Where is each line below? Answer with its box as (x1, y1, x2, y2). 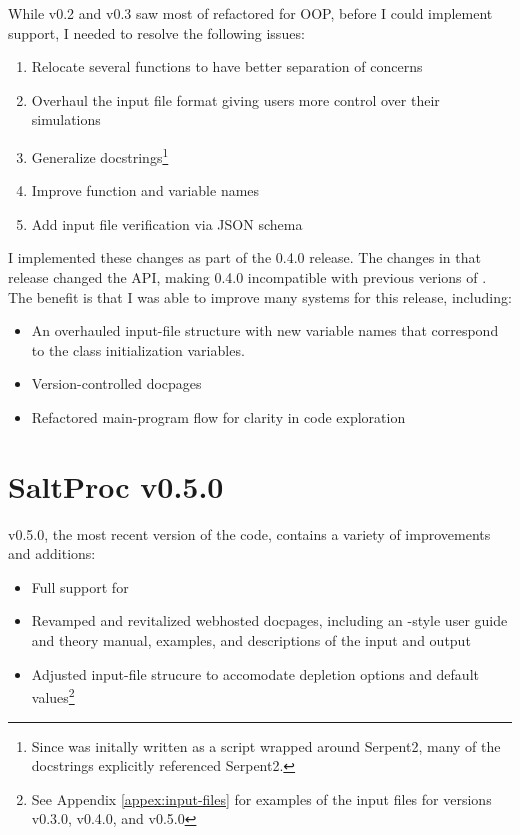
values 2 (31, 684, 75, 707)
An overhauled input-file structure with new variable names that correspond (31, 320, 499, 341)
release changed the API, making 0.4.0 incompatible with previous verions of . (8, 267, 487, 287)
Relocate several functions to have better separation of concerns (31, 56, 423, 77)
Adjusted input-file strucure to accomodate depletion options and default (31, 663, 479, 684)
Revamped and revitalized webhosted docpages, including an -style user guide (31, 610, 508, 631)
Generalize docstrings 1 (31, 143, 169, 167)
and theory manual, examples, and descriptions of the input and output (31, 630, 471, 651)
